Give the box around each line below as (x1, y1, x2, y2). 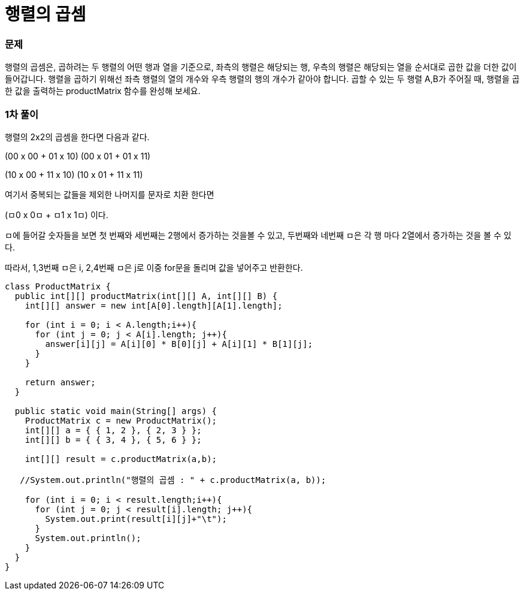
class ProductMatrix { (5, 281, 111, 291)
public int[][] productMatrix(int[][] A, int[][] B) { (14, 291, 278, 301)
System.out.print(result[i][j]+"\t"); (45, 514, 227, 524)
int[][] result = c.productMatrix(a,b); (25, 454, 217, 464)
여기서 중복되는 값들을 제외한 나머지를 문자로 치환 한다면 (5, 189, 214, 200)
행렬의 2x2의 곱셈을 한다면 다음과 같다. (5, 131, 150, 142)
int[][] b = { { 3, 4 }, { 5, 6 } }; (25, 434, 202, 445)
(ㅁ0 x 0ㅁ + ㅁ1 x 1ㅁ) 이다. (5, 209, 108, 220)
